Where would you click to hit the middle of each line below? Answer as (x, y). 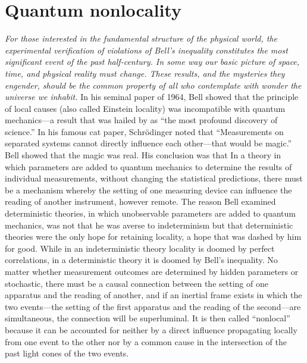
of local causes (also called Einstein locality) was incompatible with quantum (145, 108)
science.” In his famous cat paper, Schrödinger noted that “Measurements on (144, 131)
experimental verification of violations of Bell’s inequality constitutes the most (146, 50)
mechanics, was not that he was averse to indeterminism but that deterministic (149, 225)
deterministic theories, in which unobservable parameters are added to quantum (150, 213)
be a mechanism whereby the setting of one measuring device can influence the (148, 190)
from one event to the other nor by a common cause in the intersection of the (146, 341)
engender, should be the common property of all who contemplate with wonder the (153, 85)
